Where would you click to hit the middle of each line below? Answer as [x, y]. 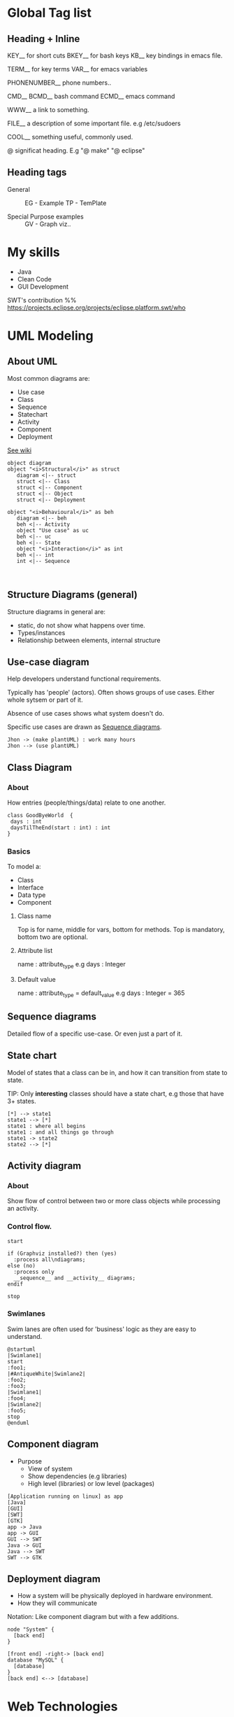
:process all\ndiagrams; [50, 1259]
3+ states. [22, 1101]
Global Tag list [50, 13]
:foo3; [17, 1386]
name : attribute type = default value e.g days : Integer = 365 [101, 994]
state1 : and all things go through [60, 1132]
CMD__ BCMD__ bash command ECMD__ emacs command [91, 96]
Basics [19, 851]
